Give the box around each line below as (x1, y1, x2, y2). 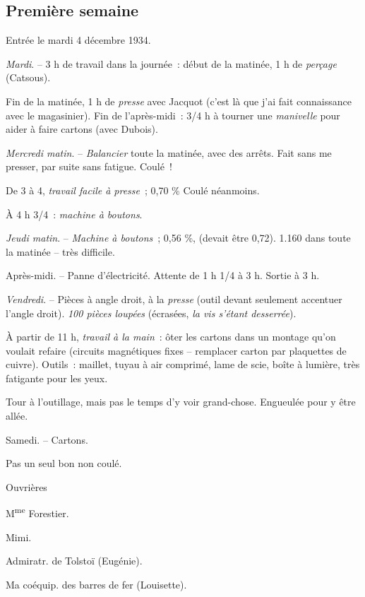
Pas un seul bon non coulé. (6, 456, 122, 471)
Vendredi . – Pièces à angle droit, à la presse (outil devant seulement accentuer (6, 291, 342, 306)
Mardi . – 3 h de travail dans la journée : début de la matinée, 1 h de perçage (6, 56, 337, 71)
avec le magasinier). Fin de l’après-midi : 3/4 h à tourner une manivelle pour (6, 107, 340, 122)
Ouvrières (6, 479, 47, 494)
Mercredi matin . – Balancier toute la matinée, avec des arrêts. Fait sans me (6, 145, 332, 160)
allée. (6, 408, 28, 423)
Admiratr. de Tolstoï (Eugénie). (6, 553, 143, 568)
